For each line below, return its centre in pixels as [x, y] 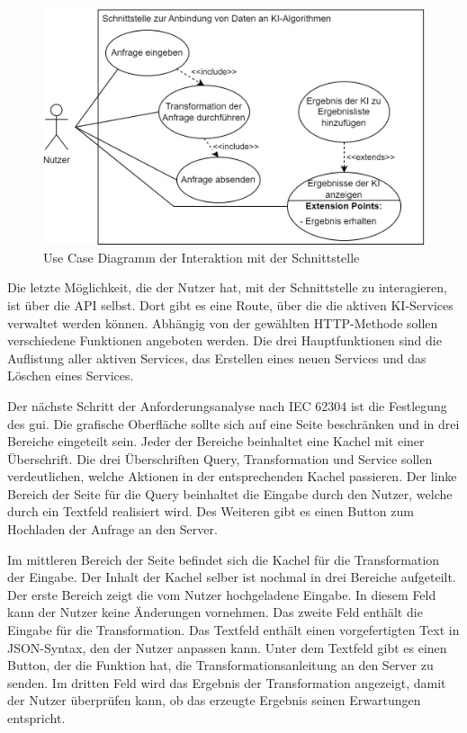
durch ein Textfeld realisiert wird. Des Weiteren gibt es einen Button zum [211, 511]
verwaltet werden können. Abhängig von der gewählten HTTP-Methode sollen [223, 322]
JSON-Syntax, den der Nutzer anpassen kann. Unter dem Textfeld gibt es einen [227, 647]
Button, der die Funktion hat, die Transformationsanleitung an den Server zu [220, 665]
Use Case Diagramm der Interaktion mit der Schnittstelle [202, 257]
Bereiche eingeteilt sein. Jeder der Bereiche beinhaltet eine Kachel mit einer [216, 441]
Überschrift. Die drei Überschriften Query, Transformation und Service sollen [220, 458]
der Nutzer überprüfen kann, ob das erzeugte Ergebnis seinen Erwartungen [214, 700]
